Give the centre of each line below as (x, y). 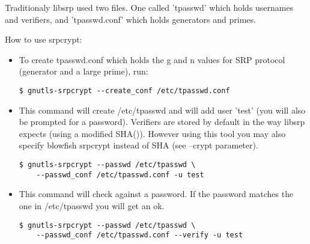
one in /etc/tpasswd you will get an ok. (92, 205)
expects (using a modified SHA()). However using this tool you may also (152, 133)
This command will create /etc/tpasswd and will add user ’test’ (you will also (162, 110)
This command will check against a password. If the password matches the (156, 194)
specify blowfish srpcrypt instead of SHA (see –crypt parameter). (138, 145)
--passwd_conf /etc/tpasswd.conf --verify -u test (140, 235)
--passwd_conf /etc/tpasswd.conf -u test (120, 175)
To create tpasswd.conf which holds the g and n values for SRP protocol (152, 59)
